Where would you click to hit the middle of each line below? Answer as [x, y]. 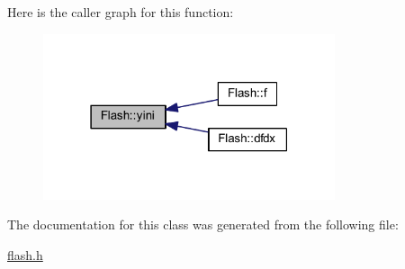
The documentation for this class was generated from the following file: [203, 224]
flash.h [25, 254]
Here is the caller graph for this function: [121, 12]
